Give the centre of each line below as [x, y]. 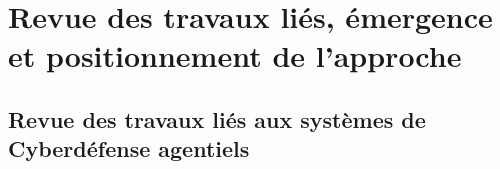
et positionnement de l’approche [235, 55]
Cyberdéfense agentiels [129, 148]
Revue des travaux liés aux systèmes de [217, 118]
